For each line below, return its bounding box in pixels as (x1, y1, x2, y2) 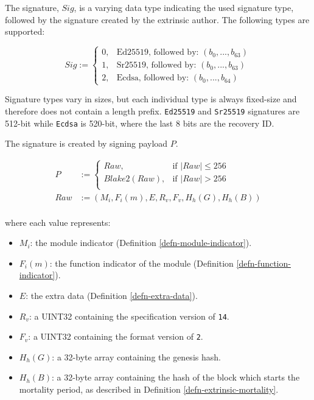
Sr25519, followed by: (116, 61, 197, 70)
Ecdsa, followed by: (116, 74, 189, 83)
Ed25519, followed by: (116, 48, 199, 57)
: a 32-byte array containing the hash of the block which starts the (51, 371, 300, 384)
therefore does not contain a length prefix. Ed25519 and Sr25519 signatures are (5, 104, 300, 117)
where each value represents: (5, 216, 111, 228)
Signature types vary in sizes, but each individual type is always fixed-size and (5, 93, 297, 105)
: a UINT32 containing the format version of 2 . (28, 330, 203, 343)
